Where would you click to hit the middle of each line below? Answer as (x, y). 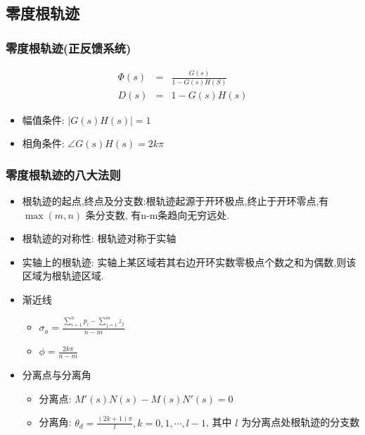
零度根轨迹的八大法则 (63, 174)
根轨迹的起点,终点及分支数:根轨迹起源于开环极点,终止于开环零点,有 (175, 201)
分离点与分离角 (57, 375)
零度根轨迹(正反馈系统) (69, 48)
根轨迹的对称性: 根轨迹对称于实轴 (99, 238)
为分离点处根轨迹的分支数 (301, 422)
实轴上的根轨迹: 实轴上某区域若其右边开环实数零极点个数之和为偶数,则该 (189, 261)
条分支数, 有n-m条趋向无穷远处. (158, 214)
